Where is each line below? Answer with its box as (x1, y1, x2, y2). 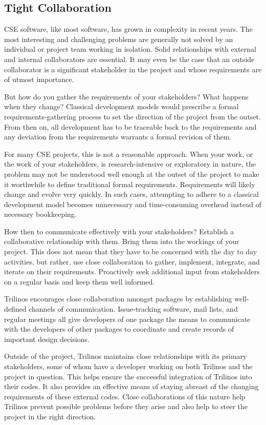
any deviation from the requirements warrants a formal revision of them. (4, 131, 232, 142)
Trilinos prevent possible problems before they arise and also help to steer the (4, 401, 248, 412)
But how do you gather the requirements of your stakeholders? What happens (4, 91, 249, 102)
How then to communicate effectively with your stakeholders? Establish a (4, 226, 234, 236)
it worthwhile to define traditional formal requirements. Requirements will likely (4, 178, 255, 189)
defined (4, 303, 27, 314)
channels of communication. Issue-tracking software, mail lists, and (29, 303, 238, 314)
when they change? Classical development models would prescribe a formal (4, 101, 239, 112)
